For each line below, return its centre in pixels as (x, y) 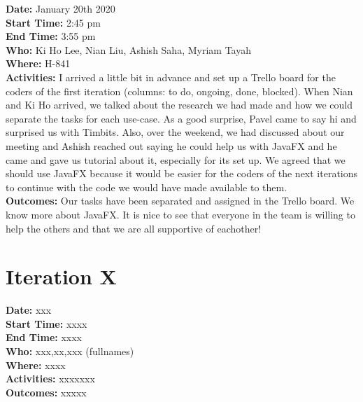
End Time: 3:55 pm (51, 36)
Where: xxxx (36, 365)
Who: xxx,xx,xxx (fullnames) (70, 351)
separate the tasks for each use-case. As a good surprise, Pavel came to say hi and (181, 118)
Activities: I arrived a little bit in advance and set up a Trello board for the (171, 77)
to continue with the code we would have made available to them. (147, 187)
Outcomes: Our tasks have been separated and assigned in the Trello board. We (180, 201)
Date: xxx (29, 310)
